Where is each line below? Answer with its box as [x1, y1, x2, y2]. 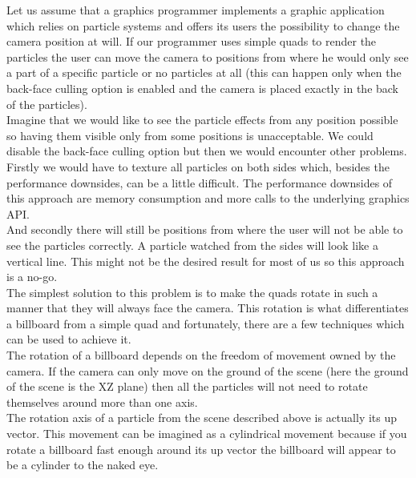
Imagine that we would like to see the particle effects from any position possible [6, 111, 398, 128]
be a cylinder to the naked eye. [6, 456, 159, 473]
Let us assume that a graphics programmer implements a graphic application [6, 2, 385, 18]
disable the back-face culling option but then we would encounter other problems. [6, 143, 407, 159]
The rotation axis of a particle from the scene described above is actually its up [6, 409, 398, 426]
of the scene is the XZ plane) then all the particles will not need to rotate [6, 378, 368, 395]
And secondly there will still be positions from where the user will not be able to [6, 221, 403, 238]
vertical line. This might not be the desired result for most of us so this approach [6, 252, 405, 269]
